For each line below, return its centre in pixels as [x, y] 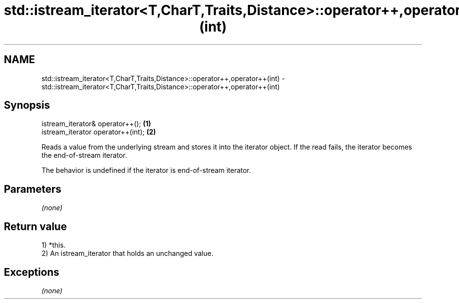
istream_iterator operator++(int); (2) [99, 132]
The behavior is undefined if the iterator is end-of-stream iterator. [146, 170]
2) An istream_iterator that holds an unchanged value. [127, 253]
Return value [35, 226]
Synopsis [27, 105]
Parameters [33, 189]
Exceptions [32, 272]
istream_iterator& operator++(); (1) [96, 124]
